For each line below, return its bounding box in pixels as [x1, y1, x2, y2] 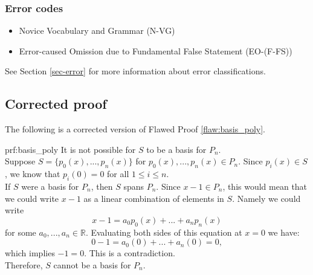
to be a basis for [146, 143, 207, 155]
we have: [268, 225, 300, 238]
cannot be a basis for [53, 258, 131, 271]
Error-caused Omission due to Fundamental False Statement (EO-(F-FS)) [19, 44, 292, 57]
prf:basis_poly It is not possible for [5, 143, 136, 155]
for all [107, 167, 129, 180]
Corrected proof [5, 94, 107, 113]
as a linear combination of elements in [83, 192, 224, 204]
